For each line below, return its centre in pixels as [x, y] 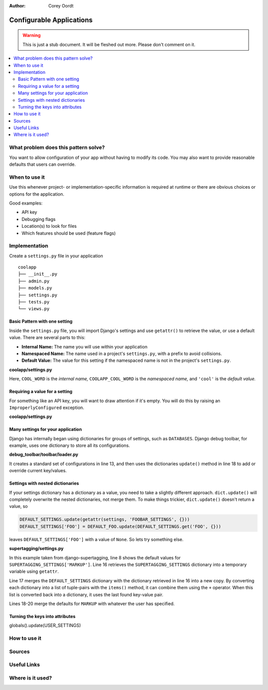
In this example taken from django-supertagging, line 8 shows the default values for [95, 557]
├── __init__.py [38, 274]
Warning [32, 35]
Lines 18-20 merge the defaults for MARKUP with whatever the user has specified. [92, 604]
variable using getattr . [34, 571]
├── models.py [35, 288]
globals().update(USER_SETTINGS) [45, 625]
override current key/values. [38, 471]
